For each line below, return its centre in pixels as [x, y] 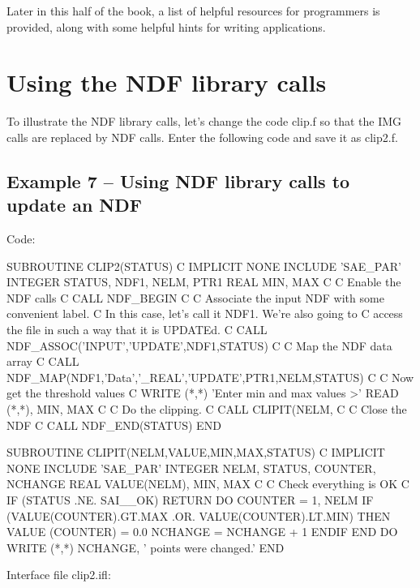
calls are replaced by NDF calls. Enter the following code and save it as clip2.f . [202, 137]
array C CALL [43, 361]
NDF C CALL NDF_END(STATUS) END [114, 425]
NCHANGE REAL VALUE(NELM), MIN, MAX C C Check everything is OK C [208, 484]
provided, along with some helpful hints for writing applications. [166, 26]
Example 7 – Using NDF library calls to [178, 180]
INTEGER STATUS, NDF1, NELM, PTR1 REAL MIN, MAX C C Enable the [204, 282]
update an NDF [74, 205]
